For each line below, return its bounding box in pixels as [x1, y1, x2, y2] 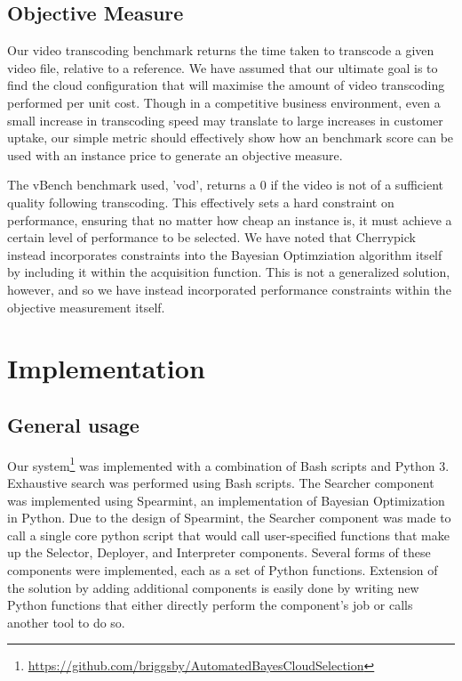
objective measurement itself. [7, 297, 165, 316]
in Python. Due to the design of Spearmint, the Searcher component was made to [7, 508, 451, 527]
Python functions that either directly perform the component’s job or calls [7, 596, 413, 614]
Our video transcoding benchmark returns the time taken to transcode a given [7, 41, 434, 60]
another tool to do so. [7, 612, 125, 631]
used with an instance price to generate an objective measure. [7, 145, 343, 164]
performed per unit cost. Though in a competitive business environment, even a [7, 93, 441, 111]
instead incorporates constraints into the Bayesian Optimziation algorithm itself [7, 245, 442, 263]
